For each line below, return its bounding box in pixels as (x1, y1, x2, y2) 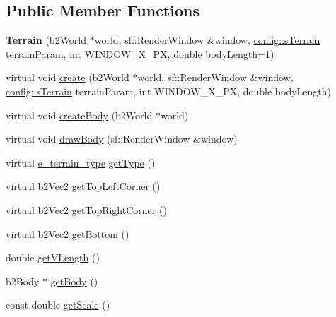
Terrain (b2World (6, 32, 87, 47)
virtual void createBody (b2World (6, 107, 153, 122)
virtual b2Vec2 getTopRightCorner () (6, 202, 167, 217)
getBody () (50, 273, 98, 288)
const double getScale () (6, 297, 110, 312)
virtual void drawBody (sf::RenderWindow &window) (6, 131, 238, 146)
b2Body (6, 273, 40, 288)
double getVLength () (6, 250, 100, 265)
